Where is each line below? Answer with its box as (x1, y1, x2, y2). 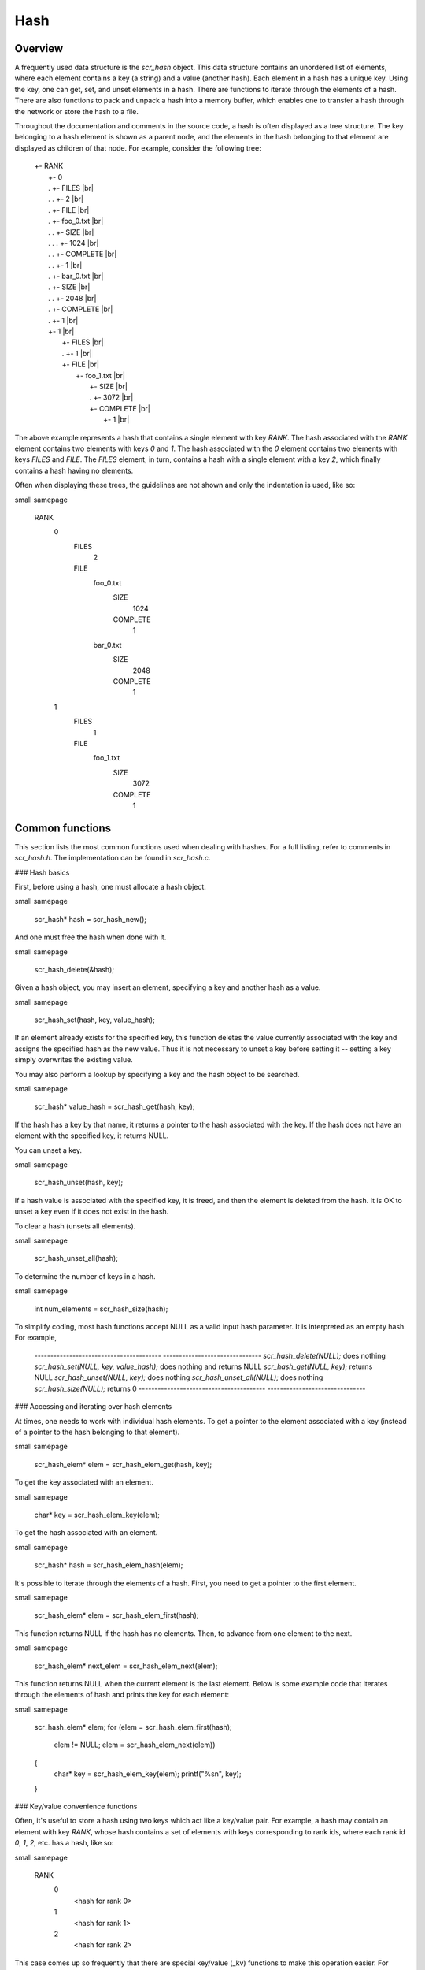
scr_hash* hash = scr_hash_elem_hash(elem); (34, 1560, 183, 1570)
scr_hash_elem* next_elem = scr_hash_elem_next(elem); (34, 1661, 218, 1671)
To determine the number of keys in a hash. (14, 1271, 157, 1280)
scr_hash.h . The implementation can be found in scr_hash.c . (14, 853, 212, 863)
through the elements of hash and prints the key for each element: (14, 1690, 230, 1700)
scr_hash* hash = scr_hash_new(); (34, 914, 147, 924)
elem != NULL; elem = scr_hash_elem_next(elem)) (54, 1740, 216, 1749)
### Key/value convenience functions (14, 1801, 138, 1812)
